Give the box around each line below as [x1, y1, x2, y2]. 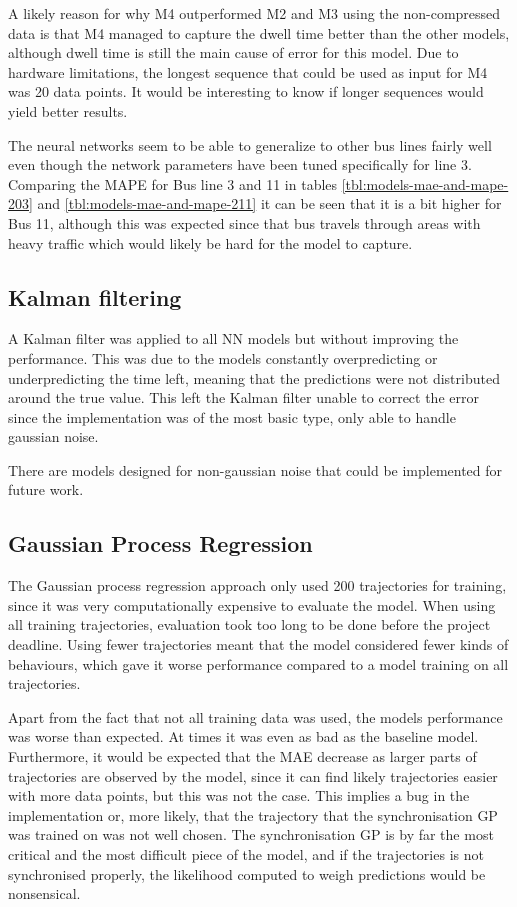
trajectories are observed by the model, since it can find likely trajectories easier [8, 765, 498, 786]
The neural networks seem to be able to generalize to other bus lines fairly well [8, 134, 492, 155]
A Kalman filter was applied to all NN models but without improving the [8, 328, 459, 349]
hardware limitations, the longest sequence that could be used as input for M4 [8, 61, 488, 82]
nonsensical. [8, 883, 81, 904]
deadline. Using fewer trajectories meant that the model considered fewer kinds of [8, 634, 509, 655]
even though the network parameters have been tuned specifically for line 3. [8, 154, 472, 175]
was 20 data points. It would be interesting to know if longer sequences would [8, 81, 484, 102]
